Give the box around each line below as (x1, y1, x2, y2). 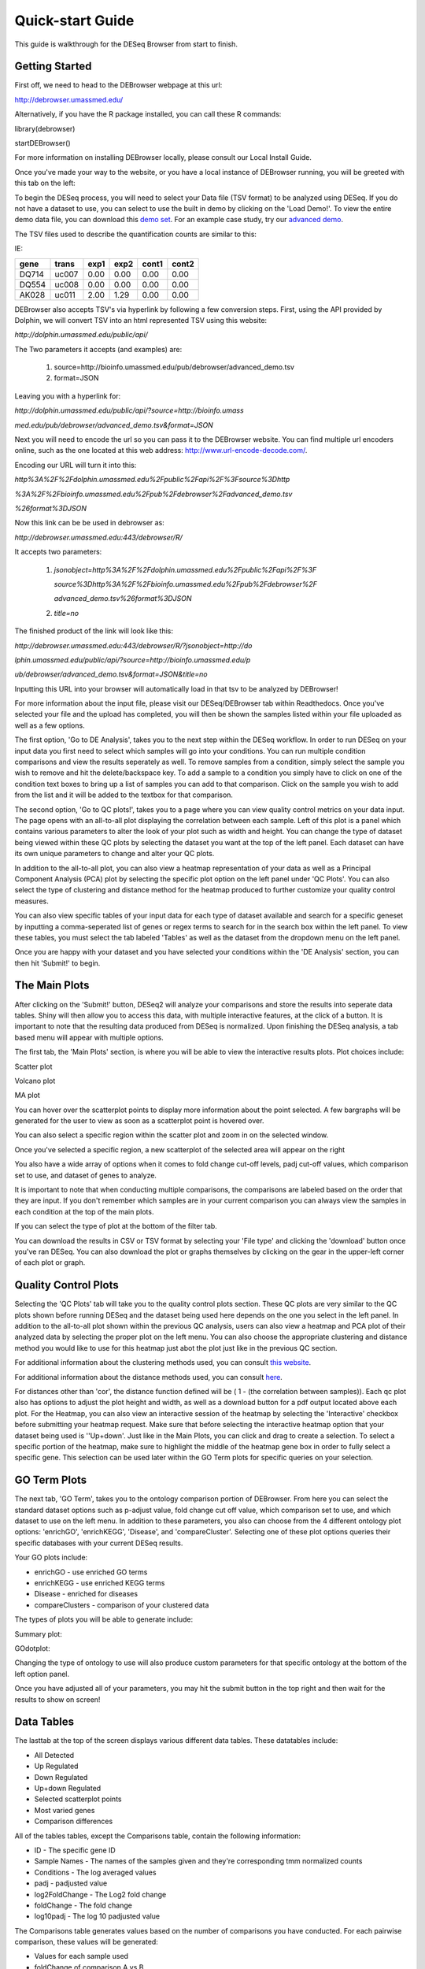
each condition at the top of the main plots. (14, 1207, 154, 1216)
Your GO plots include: (14, 1552, 88, 1563)
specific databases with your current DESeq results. (14, 1538, 183, 1548)
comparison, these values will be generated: (14, 1937, 159, 1947)
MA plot (14, 1091, 41, 1100)
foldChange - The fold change (34, 1900, 133, 1910)
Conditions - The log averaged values (34, 1867, 157, 1877)
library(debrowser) (14, 124, 76, 133)
